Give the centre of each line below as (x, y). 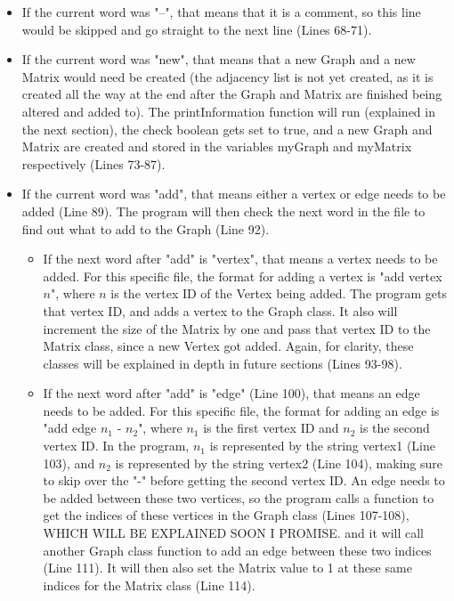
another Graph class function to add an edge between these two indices (237, 550)
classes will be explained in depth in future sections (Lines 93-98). (223, 363)
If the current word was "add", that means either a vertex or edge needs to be (234, 194)
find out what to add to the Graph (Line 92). (146, 228)
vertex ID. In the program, (116, 446)
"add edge (70, 428)
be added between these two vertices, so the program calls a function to (239, 497)
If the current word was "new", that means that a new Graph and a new (219, 59)
